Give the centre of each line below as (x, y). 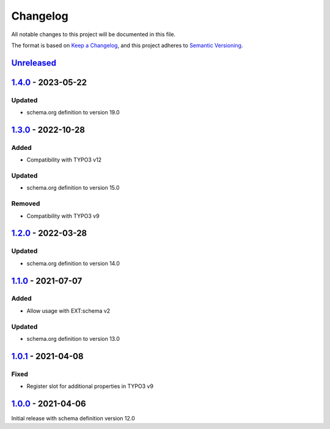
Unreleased (34, 63)
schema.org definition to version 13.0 (73, 339)
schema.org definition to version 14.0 (73, 263)
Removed (26, 204)
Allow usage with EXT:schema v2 (68, 311)
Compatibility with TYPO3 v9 (63, 216)
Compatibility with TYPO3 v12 (64, 160)
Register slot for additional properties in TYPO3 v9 (90, 386)
